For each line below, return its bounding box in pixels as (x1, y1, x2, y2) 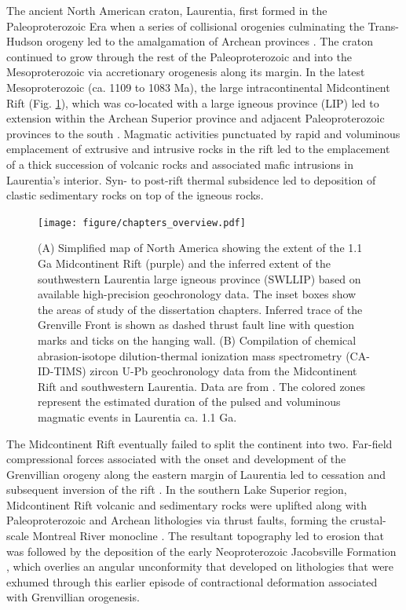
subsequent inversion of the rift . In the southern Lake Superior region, (6, 481, 347, 498)
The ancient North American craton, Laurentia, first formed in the (6, 2, 327, 18)
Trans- (368, 17, 399, 34)
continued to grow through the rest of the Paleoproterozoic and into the (6, 48, 352, 64)
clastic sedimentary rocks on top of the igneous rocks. (6, 187, 264, 203)
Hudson (6, 33, 43, 49)
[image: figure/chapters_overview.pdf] (38, 217, 246, 228)
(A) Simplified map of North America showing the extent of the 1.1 (38, 239, 363, 256)
